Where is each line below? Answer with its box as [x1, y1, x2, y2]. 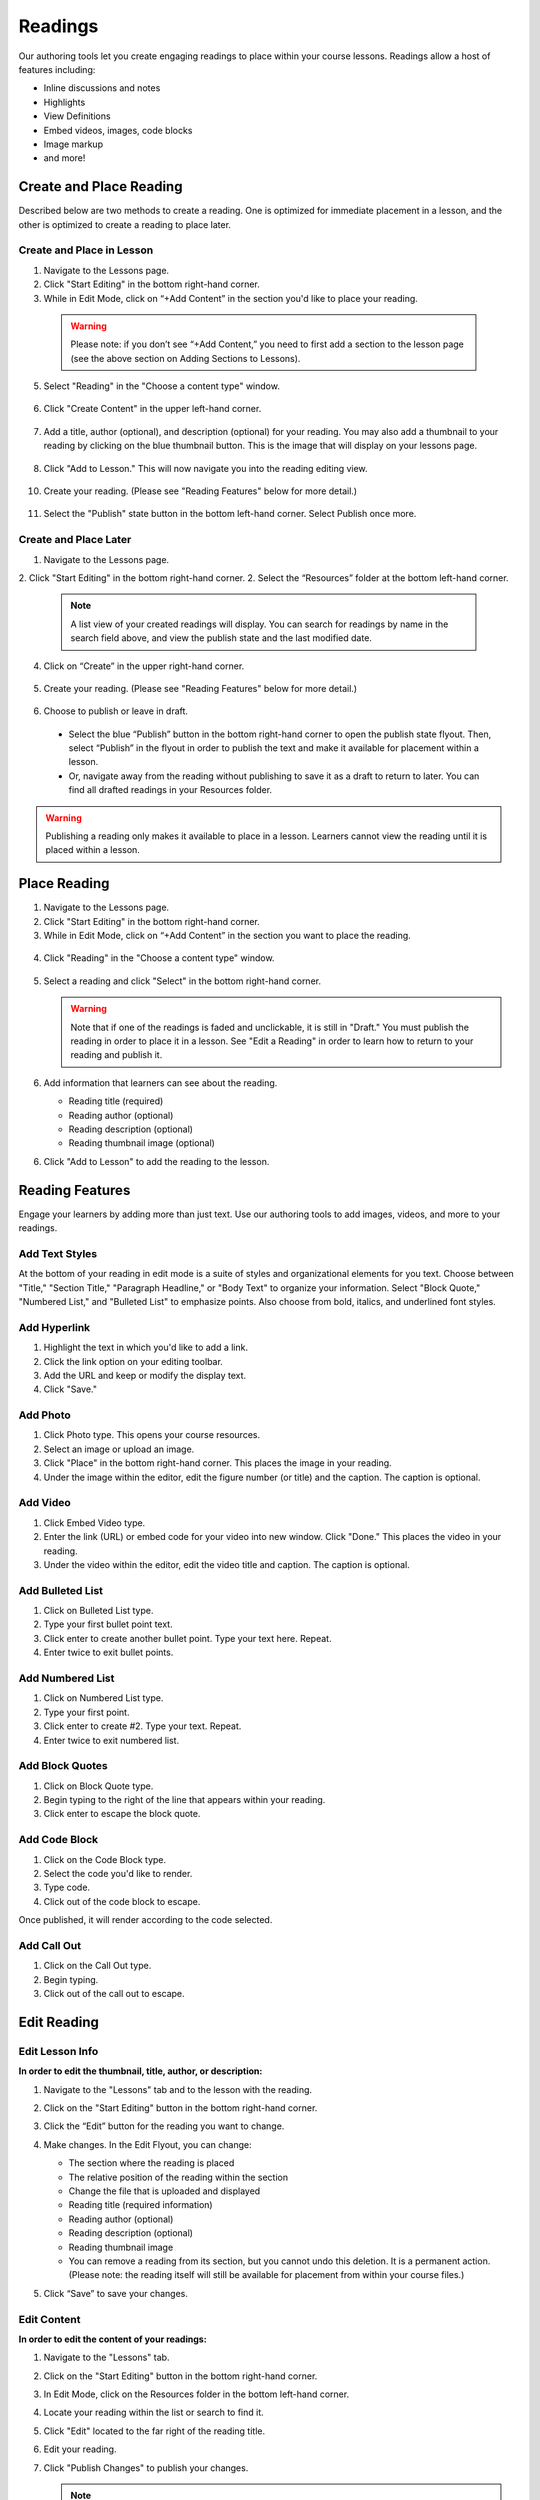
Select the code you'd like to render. [43, 1868, 193, 1880]
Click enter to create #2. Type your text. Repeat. [43, 1720, 242, 1732]
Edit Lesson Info [18, 2044, 99, 2058]
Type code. [43, 1881, 90, 1894]
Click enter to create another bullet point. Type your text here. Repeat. [43, 1632, 332, 1644]
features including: [18, 63, 96, 75]
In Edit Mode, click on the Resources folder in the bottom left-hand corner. [43, 2388, 350, 2400]
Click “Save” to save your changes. [43, 2287, 189, 2299]
